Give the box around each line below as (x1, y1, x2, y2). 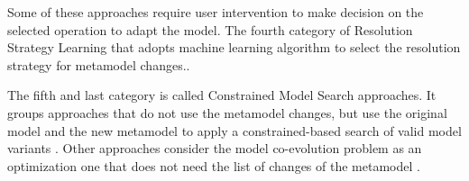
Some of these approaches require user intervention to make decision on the (7, 3, 424, 21)
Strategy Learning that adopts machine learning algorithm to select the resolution (7, 38, 461, 57)
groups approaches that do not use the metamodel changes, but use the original (7, 103, 447, 122)
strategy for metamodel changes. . (7, 55, 190, 74)
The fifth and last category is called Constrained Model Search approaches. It (7, 86, 437, 104)
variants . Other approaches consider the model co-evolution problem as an (7, 139, 422, 158)
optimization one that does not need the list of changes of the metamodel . (7, 156, 420, 175)
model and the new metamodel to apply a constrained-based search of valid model (7, 121, 462, 140)
